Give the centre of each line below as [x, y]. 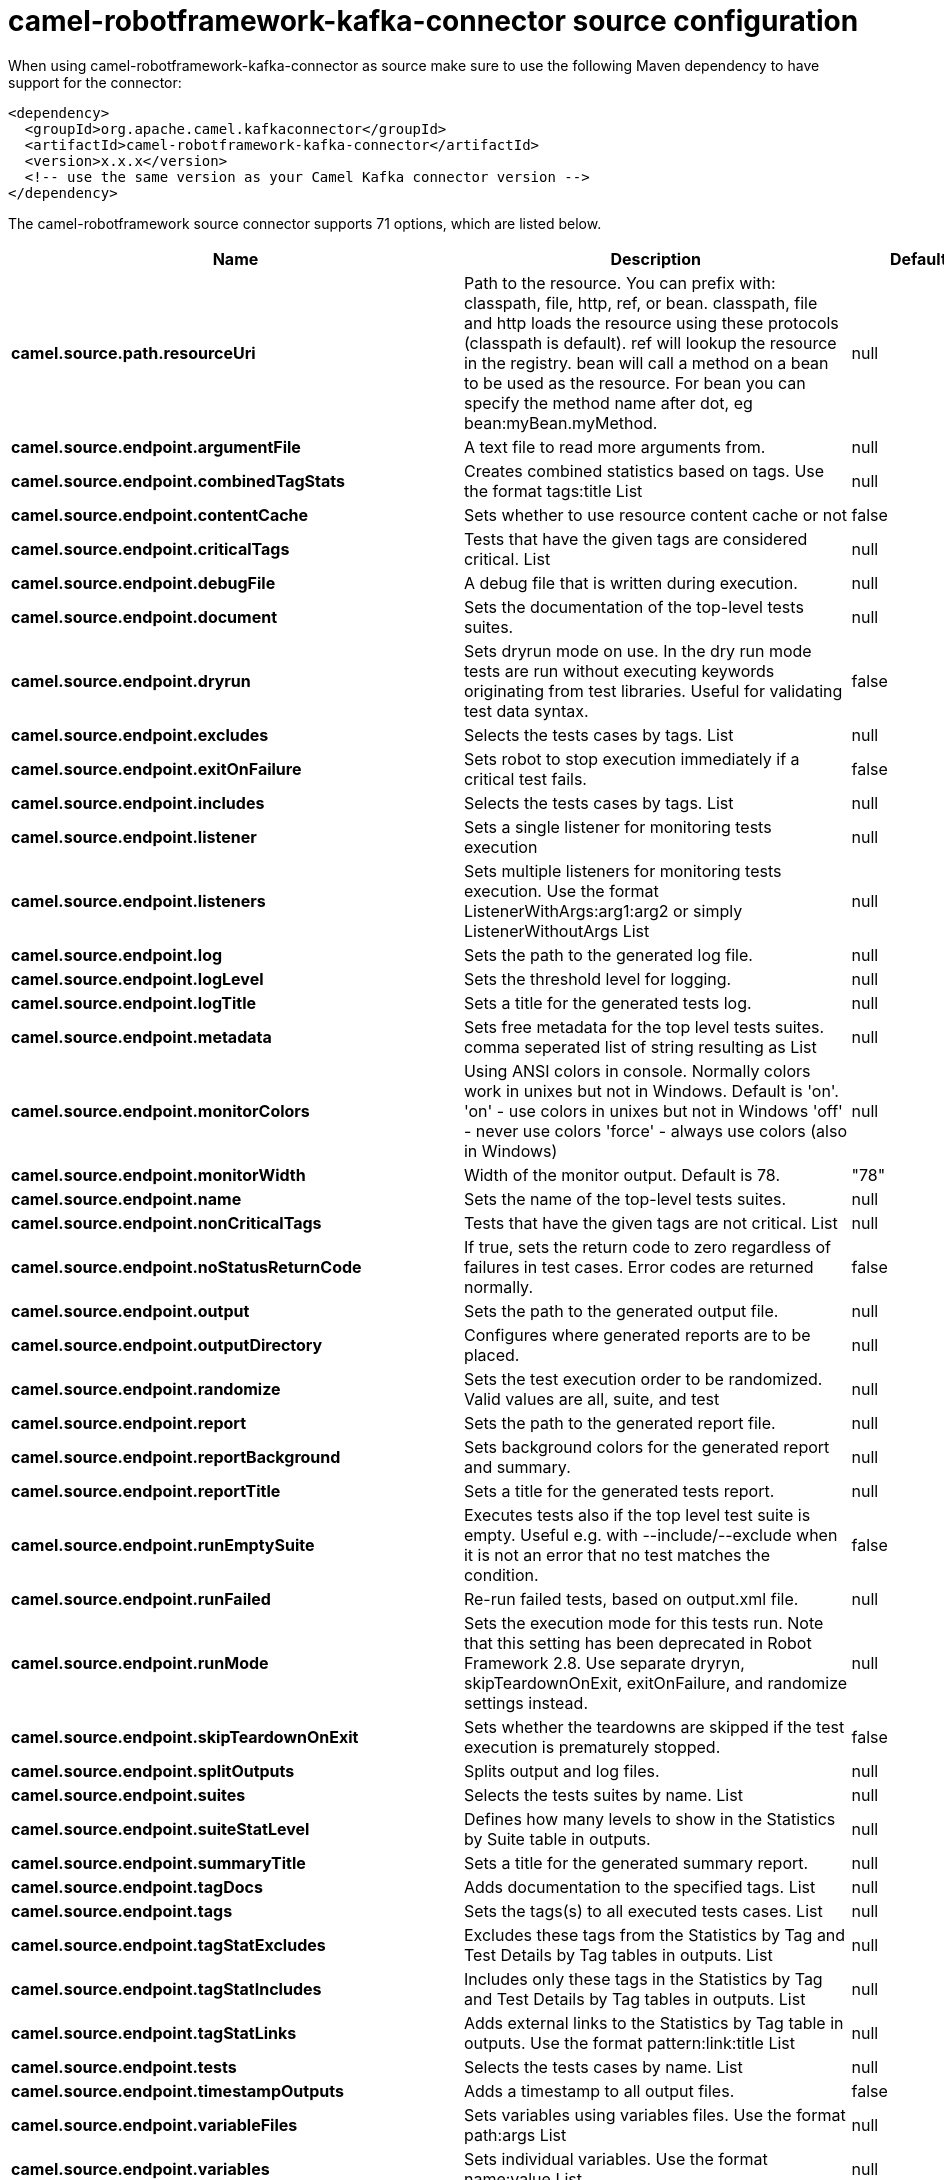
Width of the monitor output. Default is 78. [621, 1174]
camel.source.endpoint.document [144, 616]
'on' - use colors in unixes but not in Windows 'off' [653, 1110]
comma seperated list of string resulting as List [640, 1046]
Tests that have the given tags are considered [635, 538]
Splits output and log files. [561, 1770]
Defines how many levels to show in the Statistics [649, 1818]
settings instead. [525, 1702]
